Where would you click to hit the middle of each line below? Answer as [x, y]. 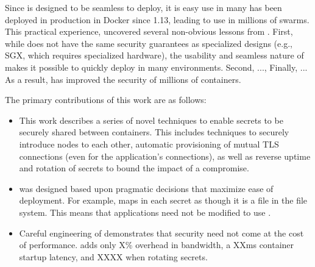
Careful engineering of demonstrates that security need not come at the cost [161, 233]
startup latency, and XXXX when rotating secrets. [113, 256]
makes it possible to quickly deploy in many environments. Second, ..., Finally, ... [156, 67]
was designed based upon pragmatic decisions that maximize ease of [146, 188]
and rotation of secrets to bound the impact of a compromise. [134, 168]
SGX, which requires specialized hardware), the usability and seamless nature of [154, 55]
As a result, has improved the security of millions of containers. [123, 79]
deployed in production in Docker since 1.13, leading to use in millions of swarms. [157, 19]
